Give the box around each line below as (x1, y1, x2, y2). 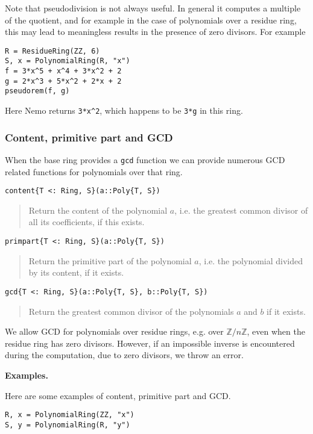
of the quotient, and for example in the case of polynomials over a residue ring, (5, 13, 297, 26)
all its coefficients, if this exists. (28, 215, 145, 228)
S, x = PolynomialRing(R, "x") (5, 57, 130, 66)
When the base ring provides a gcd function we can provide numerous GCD (5, 153, 285, 166)
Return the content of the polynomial (28, 203, 168, 216)
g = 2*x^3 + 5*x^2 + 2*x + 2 (5, 76, 122, 85)
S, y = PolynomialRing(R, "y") (5, 420, 130, 429)
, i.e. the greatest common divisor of (174, 203, 308, 216)
